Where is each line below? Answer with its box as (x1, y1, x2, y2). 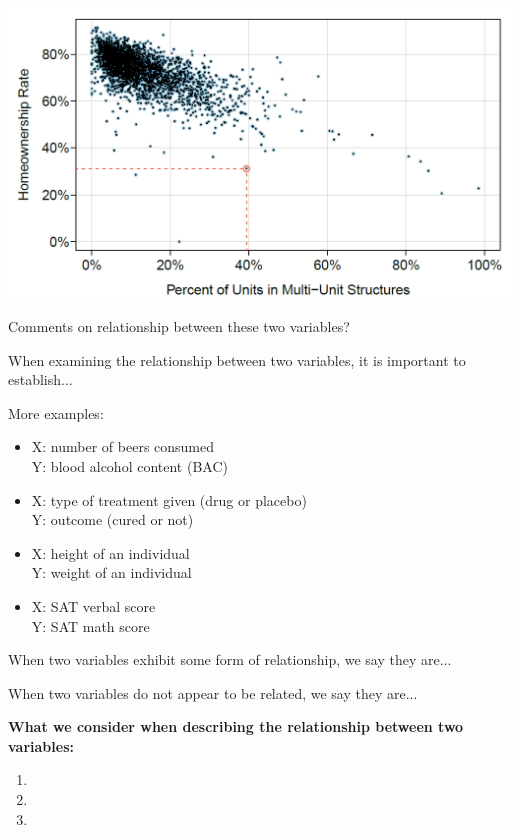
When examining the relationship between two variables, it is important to (8, 349, 466, 370)
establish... (8, 369, 73, 390)
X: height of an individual (31, 542, 190, 563)
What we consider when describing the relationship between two (8, 716, 464, 737)
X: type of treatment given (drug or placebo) (31, 489, 307, 510)
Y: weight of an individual (31, 562, 192, 583)
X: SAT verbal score (31, 595, 156, 616)
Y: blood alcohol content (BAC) (31, 455, 228, 476)
